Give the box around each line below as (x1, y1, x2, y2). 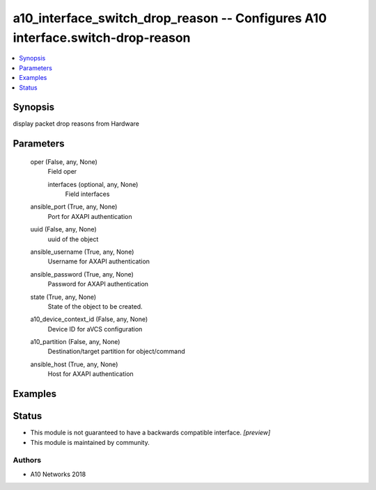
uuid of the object (47, 235, 99, 243)
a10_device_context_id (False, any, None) (30, 315, 148, 323)
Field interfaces (65, 190, 110, 198)
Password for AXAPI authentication (47, 280, 149, 288)
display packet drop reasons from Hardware (13, 120, 139, 128)
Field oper (47, 168, 77, 176)
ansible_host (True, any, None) (30, 360, 118, 368)
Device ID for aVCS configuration (47, 325, 143, 333)
